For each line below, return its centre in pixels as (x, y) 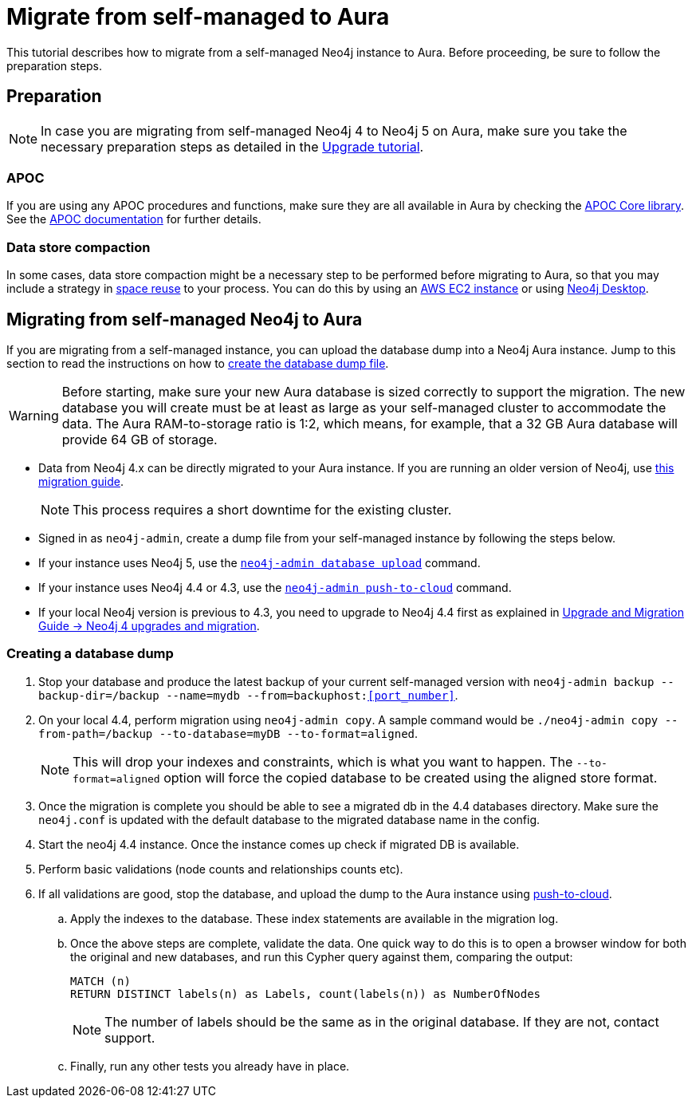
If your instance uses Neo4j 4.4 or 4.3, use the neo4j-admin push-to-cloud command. (275, 587)
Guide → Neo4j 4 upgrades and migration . (149, 625)
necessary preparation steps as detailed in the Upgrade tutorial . (232, 146)
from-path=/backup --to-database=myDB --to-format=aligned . (228, 733)
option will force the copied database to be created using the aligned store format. (411, 777)
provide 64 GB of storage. (140, 439)
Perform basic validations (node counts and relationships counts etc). (221, 869)
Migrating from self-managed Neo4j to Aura (185, 319)
